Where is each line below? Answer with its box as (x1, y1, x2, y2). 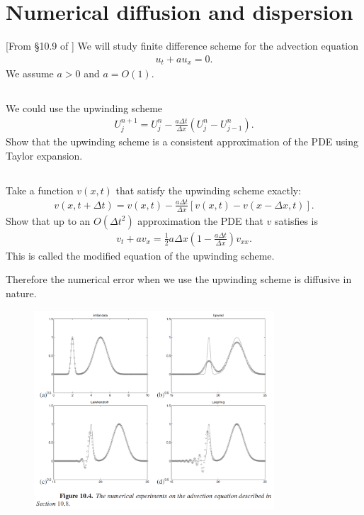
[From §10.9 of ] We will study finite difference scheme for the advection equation (6, 38, 359, 53)
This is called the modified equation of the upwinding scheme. (6, 248, 275, 262)
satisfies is (275, 213, 319, 228)
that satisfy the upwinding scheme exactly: (115, 182, 302, 197)
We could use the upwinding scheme (6, 101, 163, 116)
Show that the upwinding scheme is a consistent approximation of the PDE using (6, 134, 359, 149)
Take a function (6, 182, 74, 197)
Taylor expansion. (6, 148, 83, 162)
